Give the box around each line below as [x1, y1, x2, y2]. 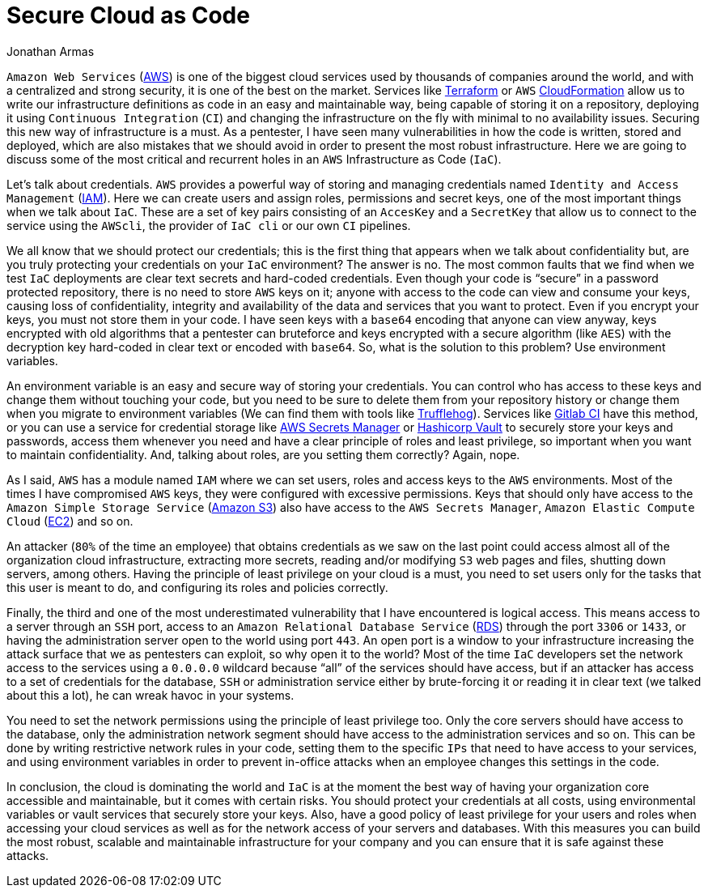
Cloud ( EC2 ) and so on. [6, 513, 134, 528]
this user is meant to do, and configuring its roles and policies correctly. [6, 580, 388, 594]
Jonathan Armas [6, 44, 95, 58]
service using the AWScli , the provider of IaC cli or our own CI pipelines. [6, 218, 411, 232]
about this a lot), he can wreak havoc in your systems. [6, 688, 295, 702]
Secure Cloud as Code [6, 2, 250, 29]
